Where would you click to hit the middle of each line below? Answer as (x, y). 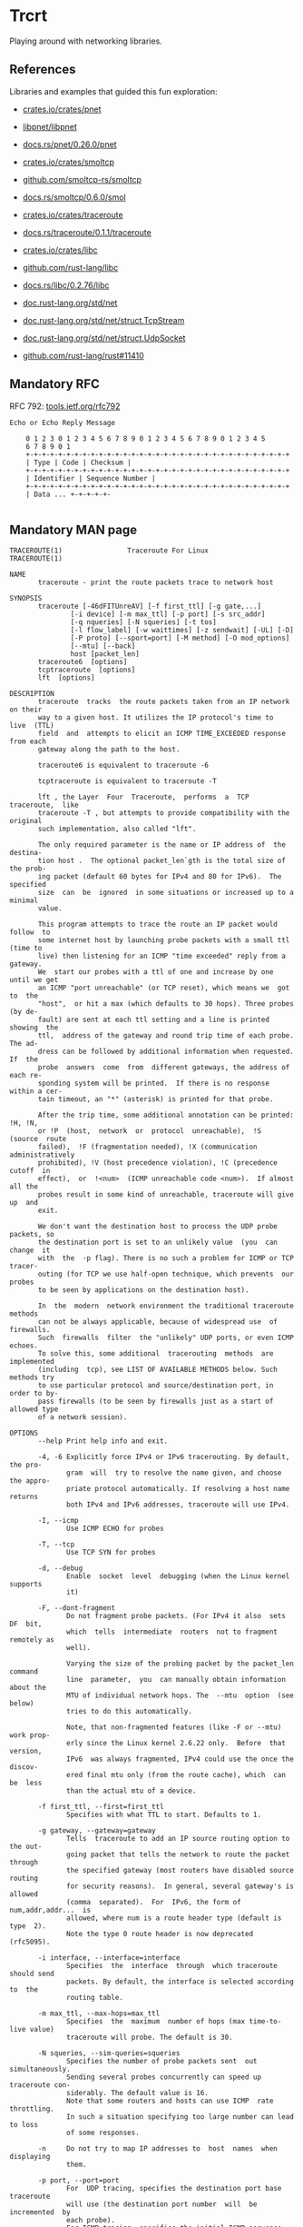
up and (24, 1203)
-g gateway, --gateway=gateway (97, 1831)
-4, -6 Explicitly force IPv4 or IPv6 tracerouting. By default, (164, 1457)
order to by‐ (34, 1394)
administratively (42, 1155)
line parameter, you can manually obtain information (176, 1680)
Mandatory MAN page (73, 529)
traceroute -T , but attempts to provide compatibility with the (164, 813)
